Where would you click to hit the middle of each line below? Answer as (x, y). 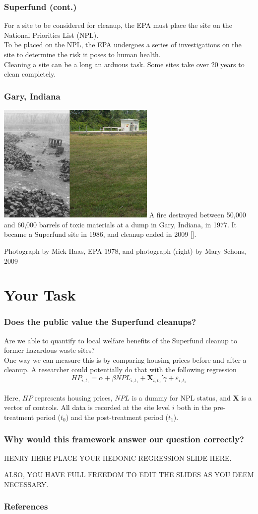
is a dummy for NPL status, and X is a (192, 397)
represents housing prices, (74, 397)
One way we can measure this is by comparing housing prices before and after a (125, 360)
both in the (194, 407)
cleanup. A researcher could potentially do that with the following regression (120, 369)
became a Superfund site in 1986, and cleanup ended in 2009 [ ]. (100, 234)
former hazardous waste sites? (49, 350)
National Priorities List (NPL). (51, 35)
